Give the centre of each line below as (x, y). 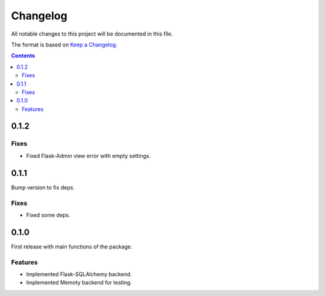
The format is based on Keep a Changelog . (64, 45)
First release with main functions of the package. (72, 247)
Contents (23, 56)
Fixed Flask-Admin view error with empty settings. (88, 156)
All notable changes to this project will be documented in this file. (92, 34)
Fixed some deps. (48, 215)
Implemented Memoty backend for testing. (79, 283)
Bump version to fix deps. (43, 187)
